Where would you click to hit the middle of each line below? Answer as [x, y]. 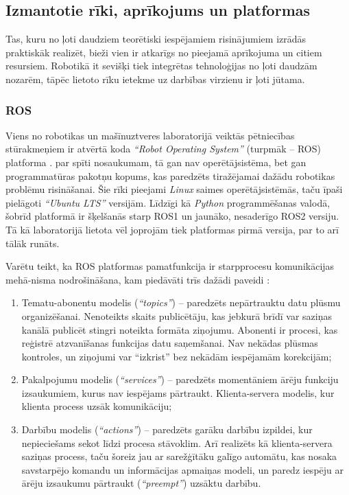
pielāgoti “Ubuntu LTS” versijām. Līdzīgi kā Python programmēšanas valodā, [168, 202]
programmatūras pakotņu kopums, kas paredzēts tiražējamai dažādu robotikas [170, 175]
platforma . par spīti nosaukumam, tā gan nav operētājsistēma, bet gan [156, 162]
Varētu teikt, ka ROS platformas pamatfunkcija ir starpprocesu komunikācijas [170, 266]
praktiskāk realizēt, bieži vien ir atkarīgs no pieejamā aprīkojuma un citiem [164, 52]
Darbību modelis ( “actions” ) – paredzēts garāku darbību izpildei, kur [167, 429]
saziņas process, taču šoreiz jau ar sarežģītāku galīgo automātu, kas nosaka [179, 456]
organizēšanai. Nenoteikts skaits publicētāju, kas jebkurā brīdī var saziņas [177, 315]
